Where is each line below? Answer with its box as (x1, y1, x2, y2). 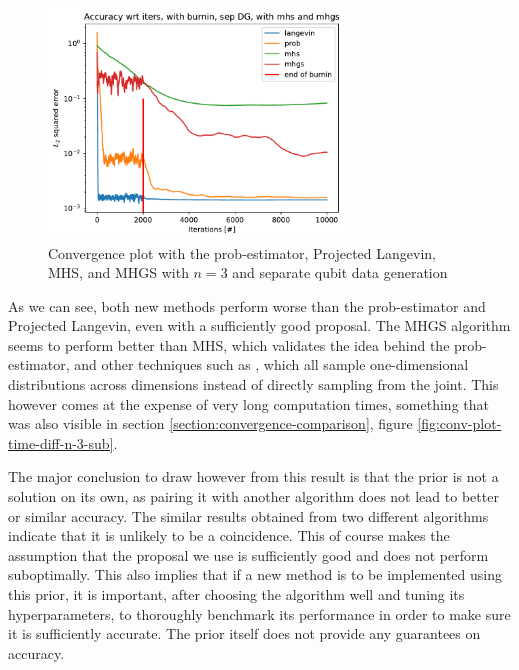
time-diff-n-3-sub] (8, 432, 114, 453)
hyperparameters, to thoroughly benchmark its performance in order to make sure (8, 603, 511, 624)
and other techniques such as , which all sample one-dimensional (74, 354, 469, 375)
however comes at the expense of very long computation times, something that (8, 393, 489, 414)
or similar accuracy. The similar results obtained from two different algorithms (8, 505, 489, 526)
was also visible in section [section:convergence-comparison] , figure (8, 413, 413, 434)
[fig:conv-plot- (417, 413, 502, 434)
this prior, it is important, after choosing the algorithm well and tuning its (8, 584, 465, 604)
